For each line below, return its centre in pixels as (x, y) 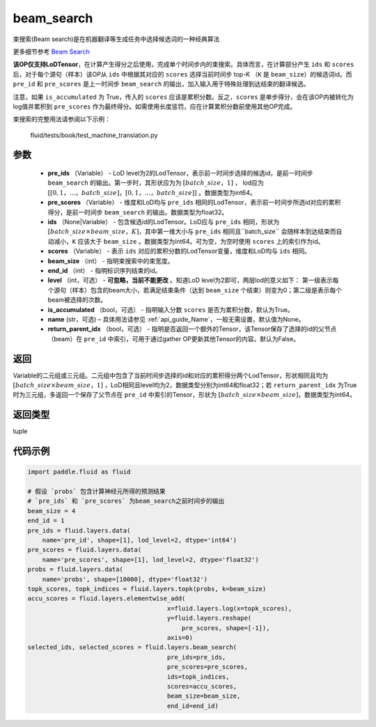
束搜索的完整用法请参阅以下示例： (62, 119)
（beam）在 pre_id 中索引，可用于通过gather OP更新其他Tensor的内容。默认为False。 (173, 338)
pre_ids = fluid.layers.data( (79, 530)
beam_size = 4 (52, 511)
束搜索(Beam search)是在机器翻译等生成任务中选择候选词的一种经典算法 (116, 39)
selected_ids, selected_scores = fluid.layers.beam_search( (132, 647)
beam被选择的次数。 (77, 300)
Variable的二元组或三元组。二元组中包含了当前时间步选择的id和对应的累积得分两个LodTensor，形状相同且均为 (171, 375)
